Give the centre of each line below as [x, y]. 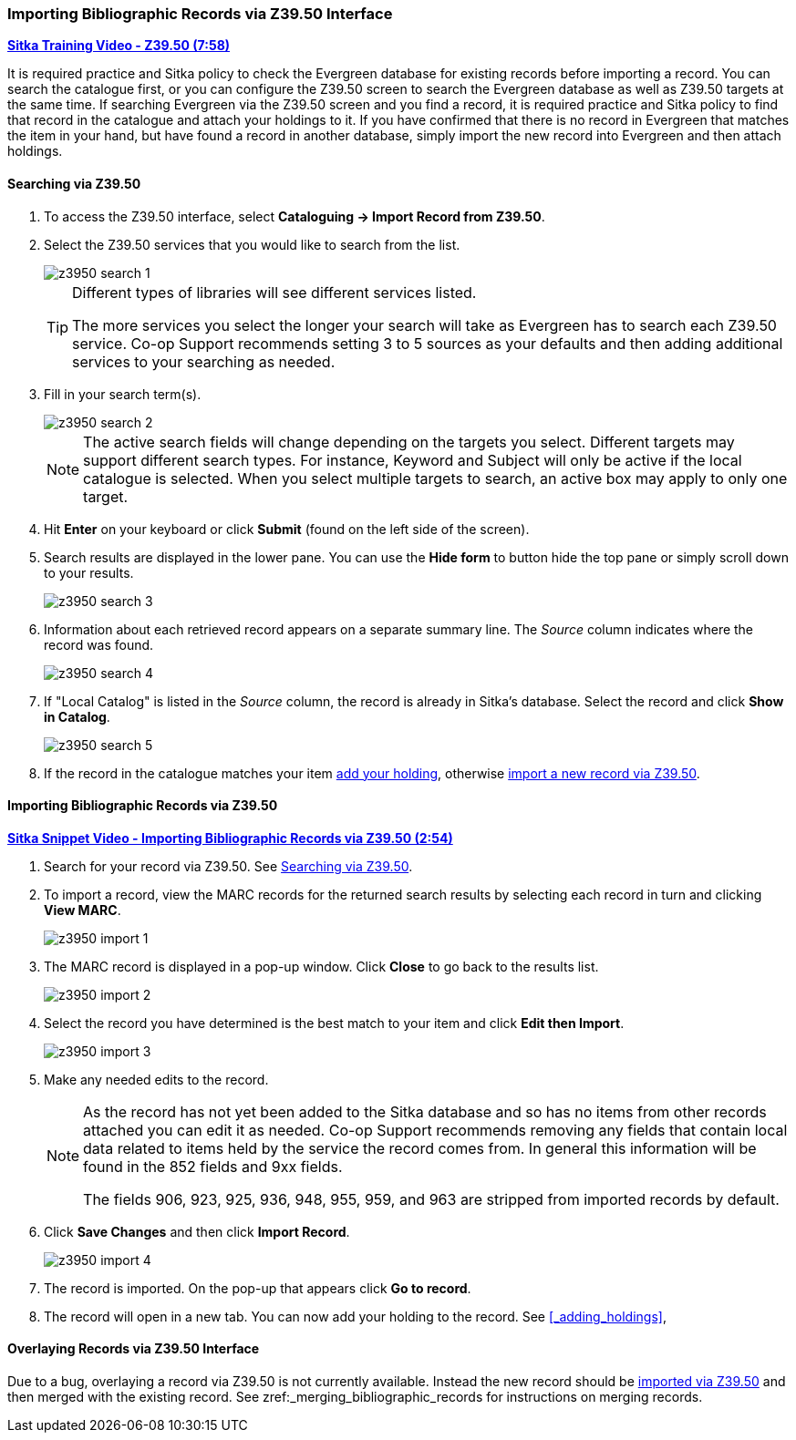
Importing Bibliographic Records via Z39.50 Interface [200, 14]
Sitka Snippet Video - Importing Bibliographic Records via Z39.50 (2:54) [230, 838]
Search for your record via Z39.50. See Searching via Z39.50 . [228, 866]
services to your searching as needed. [204, 361]
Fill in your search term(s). [123, 394]
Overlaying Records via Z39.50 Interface [134, 1349]
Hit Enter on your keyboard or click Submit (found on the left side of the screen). [287, 529]
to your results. [89, 572]
